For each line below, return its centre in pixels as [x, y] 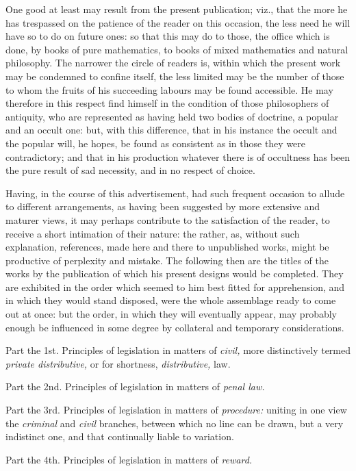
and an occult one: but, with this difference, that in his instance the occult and [171, 130]
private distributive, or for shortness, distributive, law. [118, 363]
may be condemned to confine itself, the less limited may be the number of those [175, 76]
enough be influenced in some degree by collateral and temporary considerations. [175, 327]
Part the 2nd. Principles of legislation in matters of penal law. [135, 386]
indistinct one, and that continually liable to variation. [120, 436]
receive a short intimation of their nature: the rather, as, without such [153, 233]
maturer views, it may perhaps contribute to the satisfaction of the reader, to [168, 219]
